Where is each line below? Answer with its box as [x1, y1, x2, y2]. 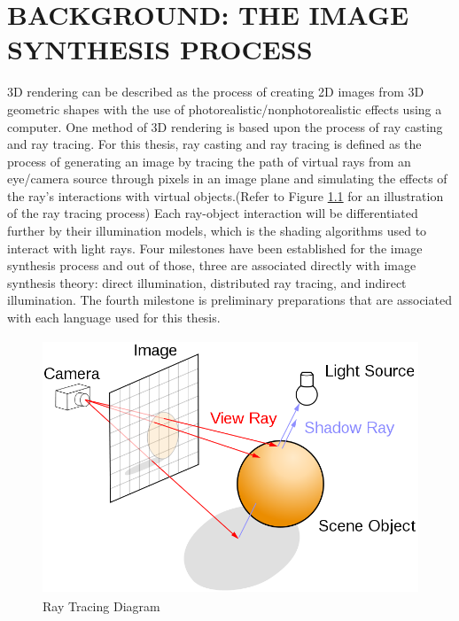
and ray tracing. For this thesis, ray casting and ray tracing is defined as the [7, 135, 422, 153]
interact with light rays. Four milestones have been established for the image [7, 238, 423, 257]
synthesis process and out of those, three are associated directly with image [7, 256, 416, 275]
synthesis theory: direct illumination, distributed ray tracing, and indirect [7, 273, 407, 291]
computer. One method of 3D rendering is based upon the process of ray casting [7, 117, 443, 136]
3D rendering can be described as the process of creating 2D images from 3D [7, 82, 424, 101]
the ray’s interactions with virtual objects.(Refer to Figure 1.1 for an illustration [7, 186, 444, 205]
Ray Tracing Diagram [43, 597, 160, 616]
